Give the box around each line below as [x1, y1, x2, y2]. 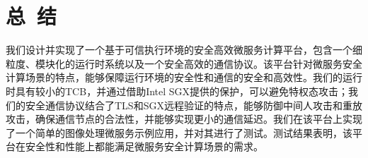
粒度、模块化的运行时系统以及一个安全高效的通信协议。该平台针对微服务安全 [6, 56, 362, 71]
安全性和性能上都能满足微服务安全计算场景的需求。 [25, 139, 263, 154]
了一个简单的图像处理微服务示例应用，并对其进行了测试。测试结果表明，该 [6, 125, 352, 140]
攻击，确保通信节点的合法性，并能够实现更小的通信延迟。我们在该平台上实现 [6, 111, 362, 126]
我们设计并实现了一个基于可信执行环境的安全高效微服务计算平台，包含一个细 [6, 42, 362, 57]
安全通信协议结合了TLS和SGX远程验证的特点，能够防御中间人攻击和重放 [25, 97, 362, 112]
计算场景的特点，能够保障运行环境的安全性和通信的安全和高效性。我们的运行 [6, 70, 362, 85]
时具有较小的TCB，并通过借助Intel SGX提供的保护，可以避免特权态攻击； [6, 83, 349, 98]
